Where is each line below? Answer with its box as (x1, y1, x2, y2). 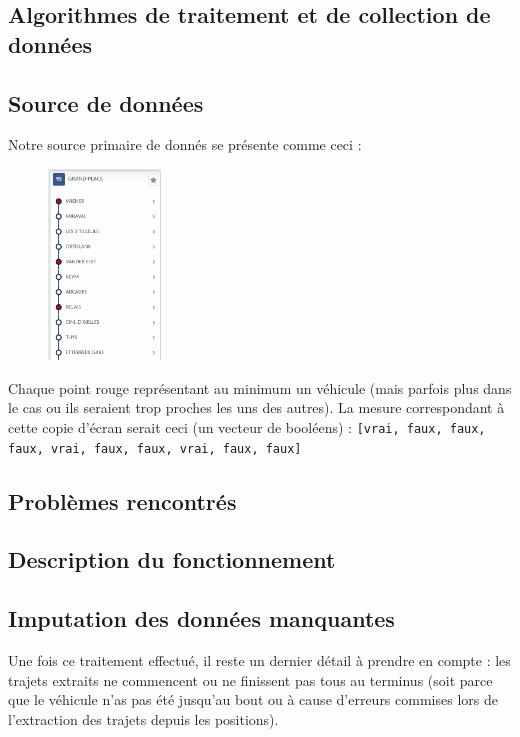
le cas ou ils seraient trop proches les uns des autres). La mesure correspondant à (8, 397, 505, 418)
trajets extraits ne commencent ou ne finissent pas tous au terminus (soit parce (8, 669, 493, 690)
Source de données (8, 87, 204, 118)
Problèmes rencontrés (8, 485, 237, 516)
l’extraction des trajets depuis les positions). (8, 708, 279, 729)
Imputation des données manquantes (8, 603, 395, 634)
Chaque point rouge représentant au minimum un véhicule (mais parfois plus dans (8, 377, 512, 398)
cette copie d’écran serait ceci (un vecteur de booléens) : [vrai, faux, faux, (8, 416, 486, 437)
